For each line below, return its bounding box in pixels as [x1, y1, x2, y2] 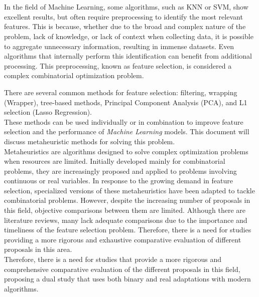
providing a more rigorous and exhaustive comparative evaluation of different [4, 234, 241, 244]
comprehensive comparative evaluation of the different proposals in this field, [4, 263, 240, 274]
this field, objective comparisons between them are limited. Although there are [4, 205, 246, 215]
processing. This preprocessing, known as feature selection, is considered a [4, 60, 232, 71]
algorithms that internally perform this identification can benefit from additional [4, 51, 252, 61]
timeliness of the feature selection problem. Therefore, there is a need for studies [4, 224, 251, 235]
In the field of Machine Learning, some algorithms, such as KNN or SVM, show [4, 2, 248, 12]
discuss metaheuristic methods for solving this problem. [4, 136, 175, 146]
